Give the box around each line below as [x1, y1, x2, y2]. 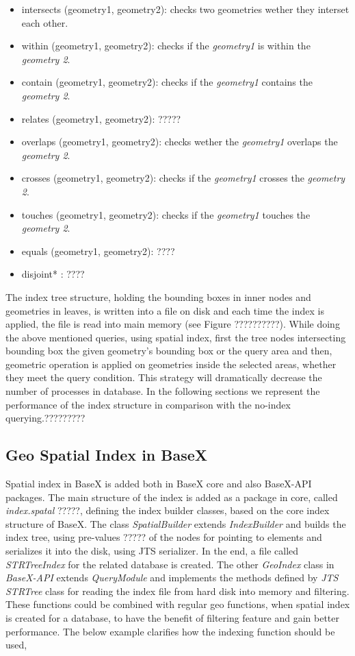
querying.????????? [5, 411, 86, 425]
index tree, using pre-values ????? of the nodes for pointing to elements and [5, 530, 322, 544]
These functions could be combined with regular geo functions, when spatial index [5, 597, 350, 611]
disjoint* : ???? [21, 267, 85, 281]
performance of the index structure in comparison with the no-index [5, 397, 291, 411]
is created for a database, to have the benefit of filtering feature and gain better [5, 610, 340, 624]
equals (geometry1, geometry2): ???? [21, 243, 175, 258]
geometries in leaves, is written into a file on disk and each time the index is [5, 303, 324, 317]
